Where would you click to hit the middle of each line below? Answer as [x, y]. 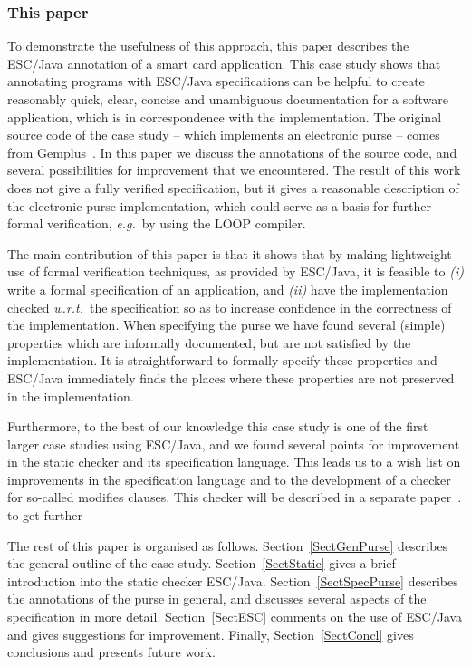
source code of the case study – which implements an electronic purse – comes [224, 135]
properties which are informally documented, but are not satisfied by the [209, 342]
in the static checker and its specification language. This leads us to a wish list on [234, 462]
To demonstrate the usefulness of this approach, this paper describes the [208, 46]
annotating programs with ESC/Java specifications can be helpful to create [216, 81]
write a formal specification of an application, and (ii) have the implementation [228, 289]
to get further [45, 515]
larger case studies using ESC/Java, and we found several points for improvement [234, 444]
